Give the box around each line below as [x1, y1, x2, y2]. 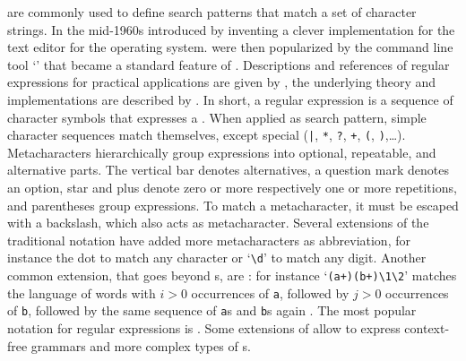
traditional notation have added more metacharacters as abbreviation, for [7, 230, 410, 249]
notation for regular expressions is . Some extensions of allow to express [7, 319, 401, 337]
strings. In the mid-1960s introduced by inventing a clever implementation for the [7, 20, 455, 39]
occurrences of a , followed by [191, 283, 349, 302]
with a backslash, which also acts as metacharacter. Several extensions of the [7, 213, 429, 232]
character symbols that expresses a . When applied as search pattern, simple [7, 107, 427, 126]
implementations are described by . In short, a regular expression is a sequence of [7, 90, 453, 108]
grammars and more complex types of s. [30, 336, 251, 355]
